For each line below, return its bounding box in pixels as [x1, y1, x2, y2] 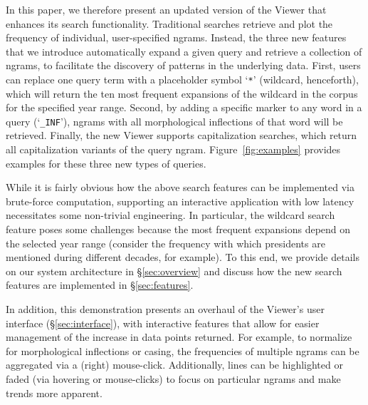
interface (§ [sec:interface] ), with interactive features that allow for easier [6, 315, 320, 330]
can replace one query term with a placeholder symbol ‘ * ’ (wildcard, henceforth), [6, 71, 359, 86]
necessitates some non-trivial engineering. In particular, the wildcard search [6, 207, 335, 222]
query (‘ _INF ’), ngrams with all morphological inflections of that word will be [6, 113, 343, 128]
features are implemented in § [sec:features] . [6, 277, 194, 292]
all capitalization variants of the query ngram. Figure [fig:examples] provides [6, 142, 341, 157]
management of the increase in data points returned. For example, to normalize [6, 329, 352, 344]
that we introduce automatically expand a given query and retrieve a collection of [6, 43, 362, 58]
